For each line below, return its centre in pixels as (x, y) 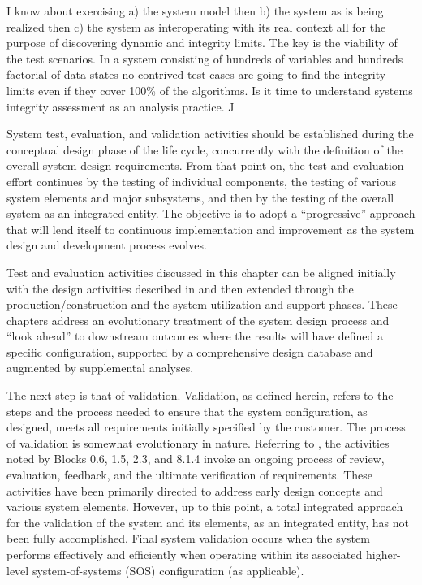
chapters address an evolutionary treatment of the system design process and (198, 320)
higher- (383, 554)
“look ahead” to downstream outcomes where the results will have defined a (195, 336)
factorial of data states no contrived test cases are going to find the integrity (196, 74)
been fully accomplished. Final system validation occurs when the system (188, 538)
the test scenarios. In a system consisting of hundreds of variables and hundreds (205, 58)
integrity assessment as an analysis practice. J (121, 106)
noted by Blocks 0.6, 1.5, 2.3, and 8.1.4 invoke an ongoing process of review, (196, 459)
